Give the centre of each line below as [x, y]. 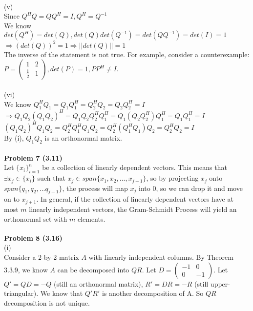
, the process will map [95, 188]
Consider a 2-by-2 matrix [42, 257]
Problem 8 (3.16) [33, 238]
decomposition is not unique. [47, 302]
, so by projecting [172, 178]
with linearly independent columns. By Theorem [161, 257]
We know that [62, 293]
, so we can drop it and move [199, 188]
